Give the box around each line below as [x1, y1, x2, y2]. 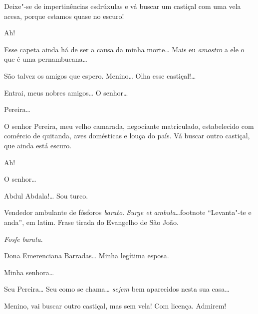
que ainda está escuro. [4, 140, 72, 150]
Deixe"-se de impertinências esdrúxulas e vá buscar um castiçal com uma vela [4, 1, 241, 11]
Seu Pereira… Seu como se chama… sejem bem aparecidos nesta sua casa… [4, 284, 230, 294]
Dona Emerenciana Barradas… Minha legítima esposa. [4, 250, 169, 261]
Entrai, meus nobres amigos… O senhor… [4, 87, 128, 98]
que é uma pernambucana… [4, 54, 87, 64]
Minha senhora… [4, 267, 54, 277]
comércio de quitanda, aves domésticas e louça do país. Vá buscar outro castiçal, [4, 130, 250, 141]
